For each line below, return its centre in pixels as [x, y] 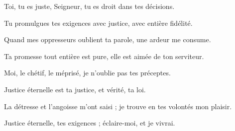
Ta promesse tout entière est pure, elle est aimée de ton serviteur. [104, 56]
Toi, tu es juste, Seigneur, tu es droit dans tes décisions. [89, 6]
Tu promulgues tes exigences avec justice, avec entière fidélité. [98, 23]
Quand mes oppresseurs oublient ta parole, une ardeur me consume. [108, 39]
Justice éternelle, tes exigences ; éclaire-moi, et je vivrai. [90, 123]
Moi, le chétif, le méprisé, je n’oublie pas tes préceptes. [87, 73]
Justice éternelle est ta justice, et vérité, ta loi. [75, 89]
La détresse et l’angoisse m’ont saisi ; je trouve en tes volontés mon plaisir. [118, 106]
